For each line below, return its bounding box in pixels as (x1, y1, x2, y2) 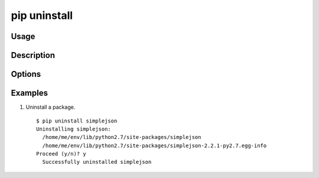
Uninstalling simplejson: (36, 125, 112, 132)
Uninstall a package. (25, 103, 76, 111)
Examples (11, 88, 48, 98)
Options (11, 69, 41, 79)
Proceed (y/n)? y (36, 151, 86, 157)
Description (11, 50, 56, 60)
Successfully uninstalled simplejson (42, 158, 152, 166)
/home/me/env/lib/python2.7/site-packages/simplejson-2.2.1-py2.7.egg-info (42, 142, 267, 149)
